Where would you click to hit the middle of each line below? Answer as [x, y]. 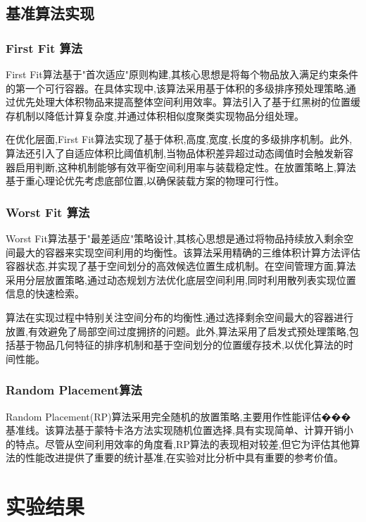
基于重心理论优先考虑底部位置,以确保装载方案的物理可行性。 [145, 181]
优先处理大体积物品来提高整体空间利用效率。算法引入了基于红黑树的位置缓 [188, 102]
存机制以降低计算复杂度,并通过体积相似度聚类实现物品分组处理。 [155, 115]
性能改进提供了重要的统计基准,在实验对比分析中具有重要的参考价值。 [184, 458]
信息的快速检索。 [45, 293]
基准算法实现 [50, 13]
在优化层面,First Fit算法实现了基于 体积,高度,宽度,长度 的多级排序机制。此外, [179, 139]
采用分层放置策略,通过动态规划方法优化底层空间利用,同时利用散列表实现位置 [181, 279]
